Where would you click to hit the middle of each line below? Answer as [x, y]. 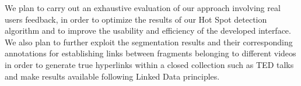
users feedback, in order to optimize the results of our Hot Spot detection [136, 19]
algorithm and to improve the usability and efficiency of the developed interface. [148, 31]
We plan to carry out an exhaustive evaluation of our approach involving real [143, 8]
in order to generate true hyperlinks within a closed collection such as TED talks [149, 64]
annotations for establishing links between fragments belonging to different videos [150, 53]
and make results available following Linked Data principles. [112, 76]
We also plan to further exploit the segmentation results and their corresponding [149, 42]
